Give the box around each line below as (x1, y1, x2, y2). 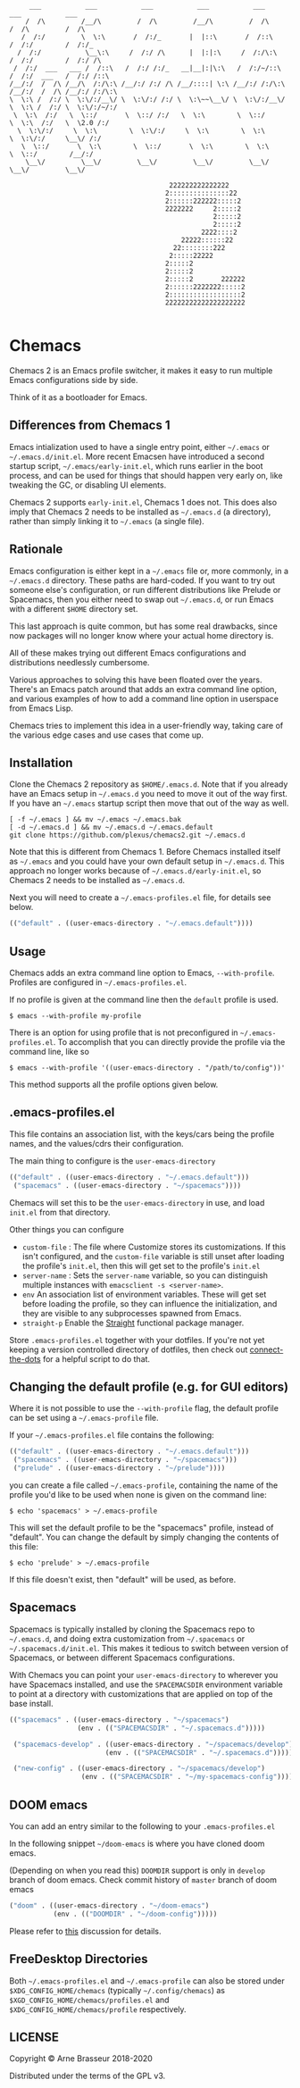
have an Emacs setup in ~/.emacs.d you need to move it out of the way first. (9, 789, 288, 799)
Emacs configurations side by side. (9, 374, 138, 385)
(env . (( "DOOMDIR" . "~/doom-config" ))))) (53, 1909, 218, 1918)
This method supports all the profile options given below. (9, 1079, 219, 1090)
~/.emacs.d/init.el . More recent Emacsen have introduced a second (9, 451, 265, 462)
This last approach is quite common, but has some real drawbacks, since (9, 621, 279, 631)
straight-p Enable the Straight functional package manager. (21, 1317, 245, 1328)
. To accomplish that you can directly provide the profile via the (53, 1037, 286, 1048)
